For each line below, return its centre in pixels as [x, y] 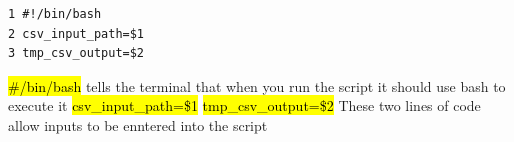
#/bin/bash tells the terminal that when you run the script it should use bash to [257, 85]
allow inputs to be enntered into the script [138, 124]
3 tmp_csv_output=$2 [76, 53]
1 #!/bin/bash [55, 14]
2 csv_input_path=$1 [76, 33]
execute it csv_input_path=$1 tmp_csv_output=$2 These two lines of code [244, 105]
